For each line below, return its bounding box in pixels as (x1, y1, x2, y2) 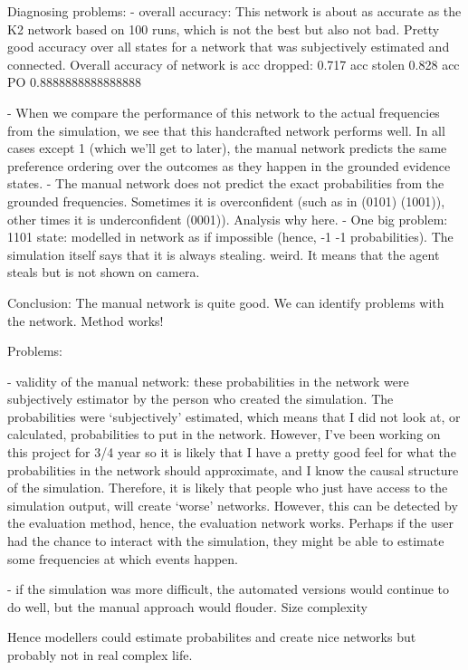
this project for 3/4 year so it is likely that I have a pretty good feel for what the (7, 443, 456, 462)
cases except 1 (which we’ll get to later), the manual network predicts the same (7, 139, 447, 158)
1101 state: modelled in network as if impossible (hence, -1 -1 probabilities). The (7, 227, 454, 246)
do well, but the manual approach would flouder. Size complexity (7, 597, 368, 616)
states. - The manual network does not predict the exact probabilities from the (7, 174, 444, 193)
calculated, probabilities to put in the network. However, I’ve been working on (7, 425, 441, 444)
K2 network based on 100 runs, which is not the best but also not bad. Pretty (7, 19, 440, 38)
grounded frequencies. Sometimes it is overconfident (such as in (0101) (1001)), (7, 191, 445, 210)
